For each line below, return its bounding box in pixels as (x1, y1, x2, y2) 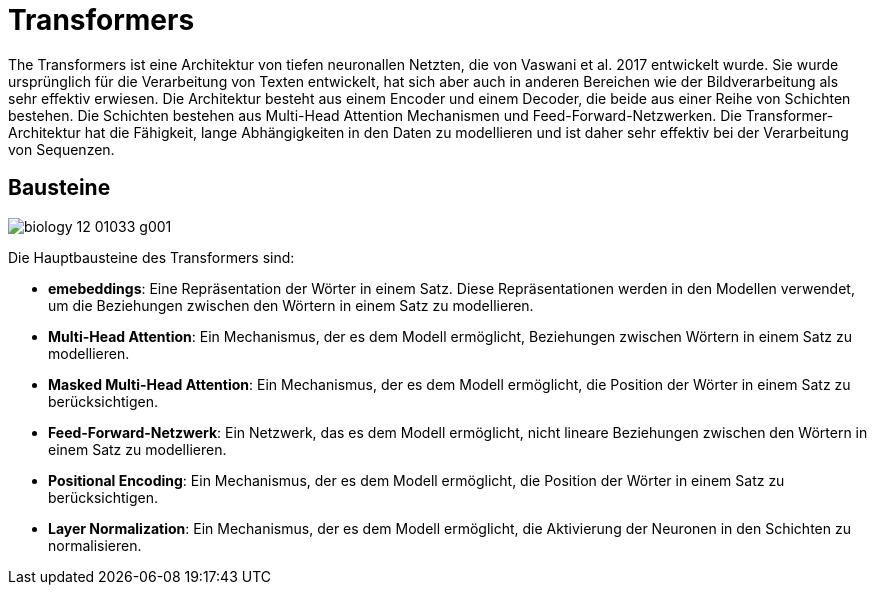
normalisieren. (48, 536, 142, 554)
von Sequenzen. (8, 140, 115, 158)
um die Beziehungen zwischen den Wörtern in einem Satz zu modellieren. (48, 296, 534, 314)
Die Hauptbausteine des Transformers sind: (8, 248, 295, 266)
